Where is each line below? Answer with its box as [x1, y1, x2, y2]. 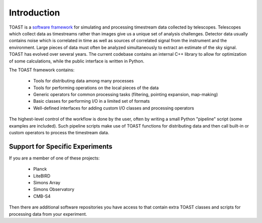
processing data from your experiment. [9, 211, 87, 217]
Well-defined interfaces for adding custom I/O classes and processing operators [33, 105, 194, 111]
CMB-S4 [33, 193, 51, 199]
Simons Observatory [33, 187, 75, 192]
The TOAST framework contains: [9, 67, 75, 73]
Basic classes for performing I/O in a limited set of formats [33, 98, 150, 104]
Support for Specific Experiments [9, 142, 113, 150]
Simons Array [33, 180, 61, 186]
